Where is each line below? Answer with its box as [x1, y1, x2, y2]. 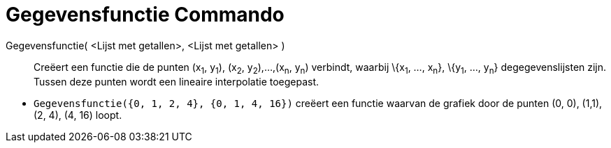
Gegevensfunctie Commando [6, 3, 285, 26]
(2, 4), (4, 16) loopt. [34, 108, 122, 121]
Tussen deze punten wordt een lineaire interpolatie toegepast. [34, 75, 319, 88]
